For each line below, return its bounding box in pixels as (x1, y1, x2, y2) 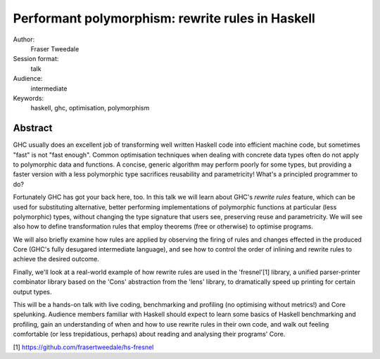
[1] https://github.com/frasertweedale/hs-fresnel (13, 343, 154, 351)
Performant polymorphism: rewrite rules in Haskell (13, 11, 316, 26)
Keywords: (13, 93, 44, 102)
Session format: (13, 55, 59, 63)
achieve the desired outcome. (13, 255, 100, 263)
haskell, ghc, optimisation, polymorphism (30, 104, 150, 112)
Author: (13, 35, 35, 44)
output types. (13, 287, 52, 296)
